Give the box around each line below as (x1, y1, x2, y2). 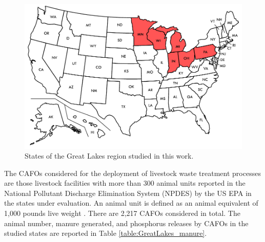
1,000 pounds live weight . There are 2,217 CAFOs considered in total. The (4, 208, 240, 218)
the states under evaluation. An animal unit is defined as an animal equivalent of (4, 197, 258, 208)
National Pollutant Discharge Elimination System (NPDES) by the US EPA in (4, 187, 252, 198)
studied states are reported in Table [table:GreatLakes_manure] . (4, 228, 207, 238)
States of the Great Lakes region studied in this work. (25, 150, 194, 161)
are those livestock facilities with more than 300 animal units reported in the (4, 178, 246, 188)
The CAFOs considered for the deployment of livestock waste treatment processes (4, 167, 261, 178)
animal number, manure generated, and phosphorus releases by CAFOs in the (4, 217, 249, 228)
